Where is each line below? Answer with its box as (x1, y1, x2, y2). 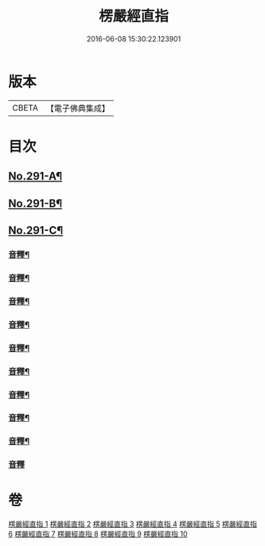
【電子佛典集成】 (45, 103, 110, 114)
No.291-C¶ (8, 224, 64, 237)
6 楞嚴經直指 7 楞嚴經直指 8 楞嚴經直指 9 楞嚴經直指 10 (8, 529, 189, 539)
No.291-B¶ (8, 197, 63, 210)
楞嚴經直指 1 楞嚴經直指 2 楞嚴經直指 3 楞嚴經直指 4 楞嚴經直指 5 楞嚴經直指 (8, 519, 257, 529)
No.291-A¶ (8, 170, 63, 183)
